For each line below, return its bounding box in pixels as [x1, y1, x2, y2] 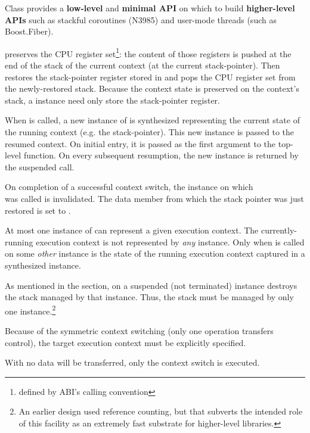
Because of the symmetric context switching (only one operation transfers [5, 324, 274, 337]
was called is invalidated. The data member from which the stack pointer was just [5, 192, 304, 204]
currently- [261, 224, 297, 236]
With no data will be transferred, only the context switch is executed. [5, 356, 260, 369]
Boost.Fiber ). [5, 25, 54, 38]
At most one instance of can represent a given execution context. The [5, 224, 259, 236]
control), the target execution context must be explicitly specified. [5, 336, 246, 348]
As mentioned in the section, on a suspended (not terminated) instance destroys [5, 279, 297, 291]
